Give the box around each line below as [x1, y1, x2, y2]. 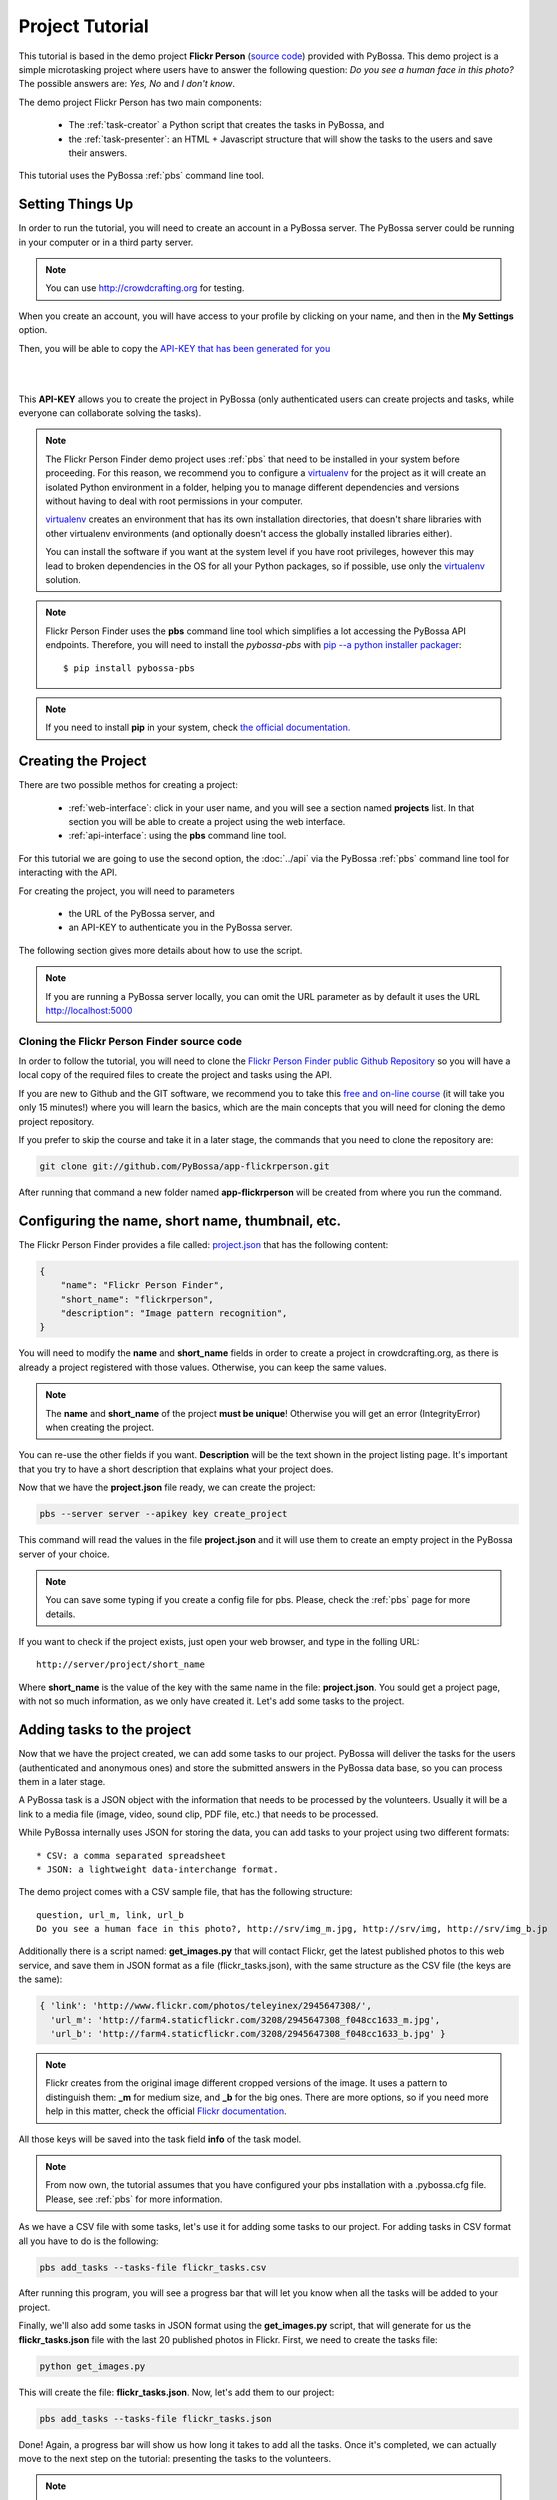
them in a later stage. [18, 1775, 106, 1787]
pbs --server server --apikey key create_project [39, 1508, 288, 1520]
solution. [45, 574, 82, 585]
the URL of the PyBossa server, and [68, 907, 215, 919]
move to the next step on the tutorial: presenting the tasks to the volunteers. [18, 2452, 332, 2464]
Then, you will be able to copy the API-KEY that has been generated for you [18, 342, 331, 354]
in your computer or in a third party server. [18, 236, 194, 248]
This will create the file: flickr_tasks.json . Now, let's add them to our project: [18, 2386, 335, 2398]
